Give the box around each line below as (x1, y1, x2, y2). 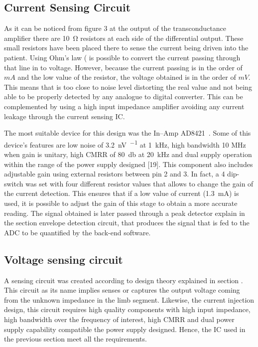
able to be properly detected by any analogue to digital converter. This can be (4, 91, 243, 102)
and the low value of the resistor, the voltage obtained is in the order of (17, 72, 236, 82)
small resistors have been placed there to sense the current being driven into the (4, 42, 249, 53)
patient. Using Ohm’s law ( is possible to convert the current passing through (4, 52, 241, 62)
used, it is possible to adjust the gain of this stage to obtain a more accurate (4, 197, 238, 208)
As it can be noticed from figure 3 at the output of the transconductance (4, 23, 226, 33)
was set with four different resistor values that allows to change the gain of (25, 178, 254, 188)
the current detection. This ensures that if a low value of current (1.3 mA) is (4, 188, 239, 198)
